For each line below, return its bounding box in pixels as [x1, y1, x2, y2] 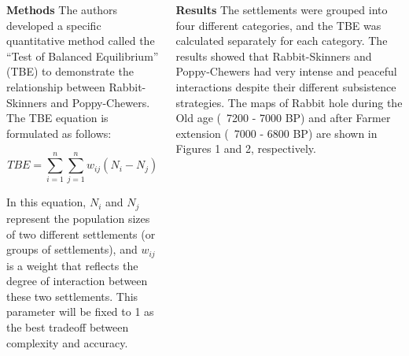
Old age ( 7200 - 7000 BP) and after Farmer [175, 109, 391, 126]
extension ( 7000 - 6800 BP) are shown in [175, 124, 378, 141]
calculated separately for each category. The [175, 32, 388, 49]
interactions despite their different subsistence [175, 78, 396, 95]
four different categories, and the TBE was [175, 17, 381, 33]
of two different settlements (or [6, 225, 156, 242]
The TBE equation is [6, 109, 109, 126]
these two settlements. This [6, 287, 138, 304]
